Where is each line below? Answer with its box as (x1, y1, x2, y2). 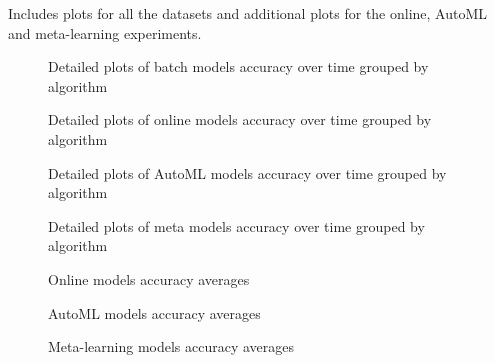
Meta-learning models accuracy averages (48, 336, 295, 357)
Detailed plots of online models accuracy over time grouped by (48, 109, 432, 130)
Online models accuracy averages (48, 268, 250, 289)
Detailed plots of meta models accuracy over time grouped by (48, 215, 425, 236)
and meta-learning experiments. (8, 22, 202, 43)
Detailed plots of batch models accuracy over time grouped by (48, 56, 429, 77)
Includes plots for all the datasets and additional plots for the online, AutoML (8, 3, 488, 23)
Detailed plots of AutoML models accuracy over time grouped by (48, 162, 447, 183)
